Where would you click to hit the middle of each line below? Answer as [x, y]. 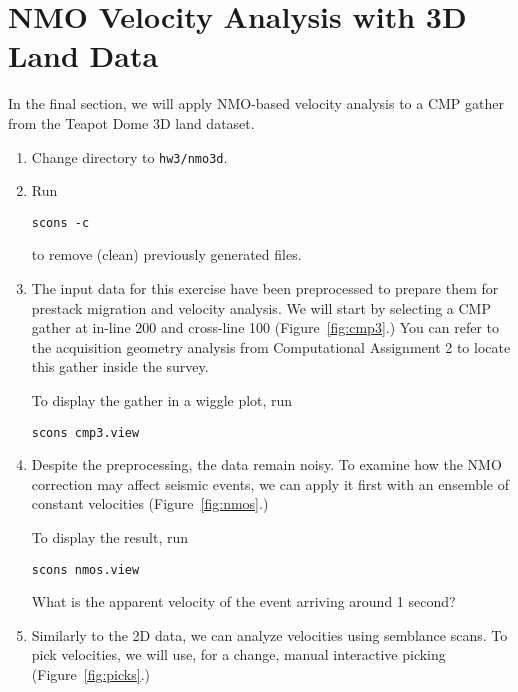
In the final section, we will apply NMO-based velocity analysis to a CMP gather [256, 103]
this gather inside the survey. [120, 366]
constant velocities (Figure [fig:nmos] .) [150, 503]
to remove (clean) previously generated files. [166, 254]
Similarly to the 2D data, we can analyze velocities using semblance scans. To [269, 634]
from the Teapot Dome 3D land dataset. [131, 122]
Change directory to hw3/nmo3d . [129, 156]
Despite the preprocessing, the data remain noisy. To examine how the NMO [266, 464]
